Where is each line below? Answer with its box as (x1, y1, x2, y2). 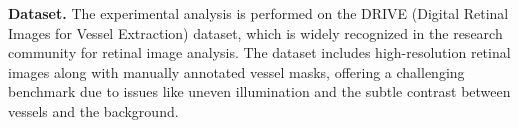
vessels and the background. (8, 100, 179, 121)
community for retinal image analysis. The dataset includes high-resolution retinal (8, 42, 511, 63)
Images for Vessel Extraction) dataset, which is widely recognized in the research (8, 22, 503, 43)
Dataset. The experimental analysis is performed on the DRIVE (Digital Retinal (8, 3, 509, 23)
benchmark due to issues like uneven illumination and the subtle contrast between (8, 81, 511, 102)
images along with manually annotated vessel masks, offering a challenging (8, 61, 465, 82)
